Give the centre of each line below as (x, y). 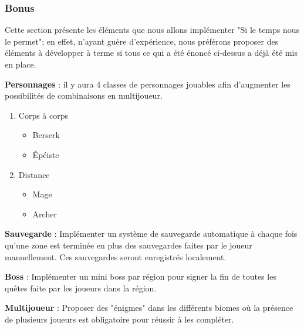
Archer (45, 214)
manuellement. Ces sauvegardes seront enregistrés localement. (116, 256)
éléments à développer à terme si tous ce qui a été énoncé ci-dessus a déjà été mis (151, 53)
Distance (34, 174)
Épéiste (46, 154)
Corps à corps (43, 115)
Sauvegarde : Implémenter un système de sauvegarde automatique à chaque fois (151, 234)
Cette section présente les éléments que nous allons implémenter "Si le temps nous (152, 30)
